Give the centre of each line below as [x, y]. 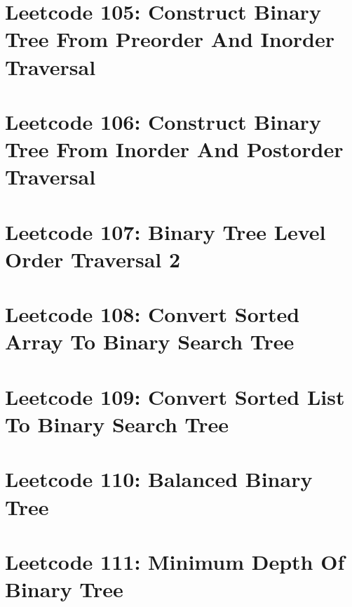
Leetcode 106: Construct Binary [163, 121]
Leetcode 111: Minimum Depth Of [175, 561]
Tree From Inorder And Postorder [174, 149]
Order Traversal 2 [93, 259]
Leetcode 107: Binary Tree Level [165, 231]
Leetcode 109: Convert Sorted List [175, 396]
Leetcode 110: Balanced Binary [159, 479]
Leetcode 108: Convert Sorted [153, 314]
